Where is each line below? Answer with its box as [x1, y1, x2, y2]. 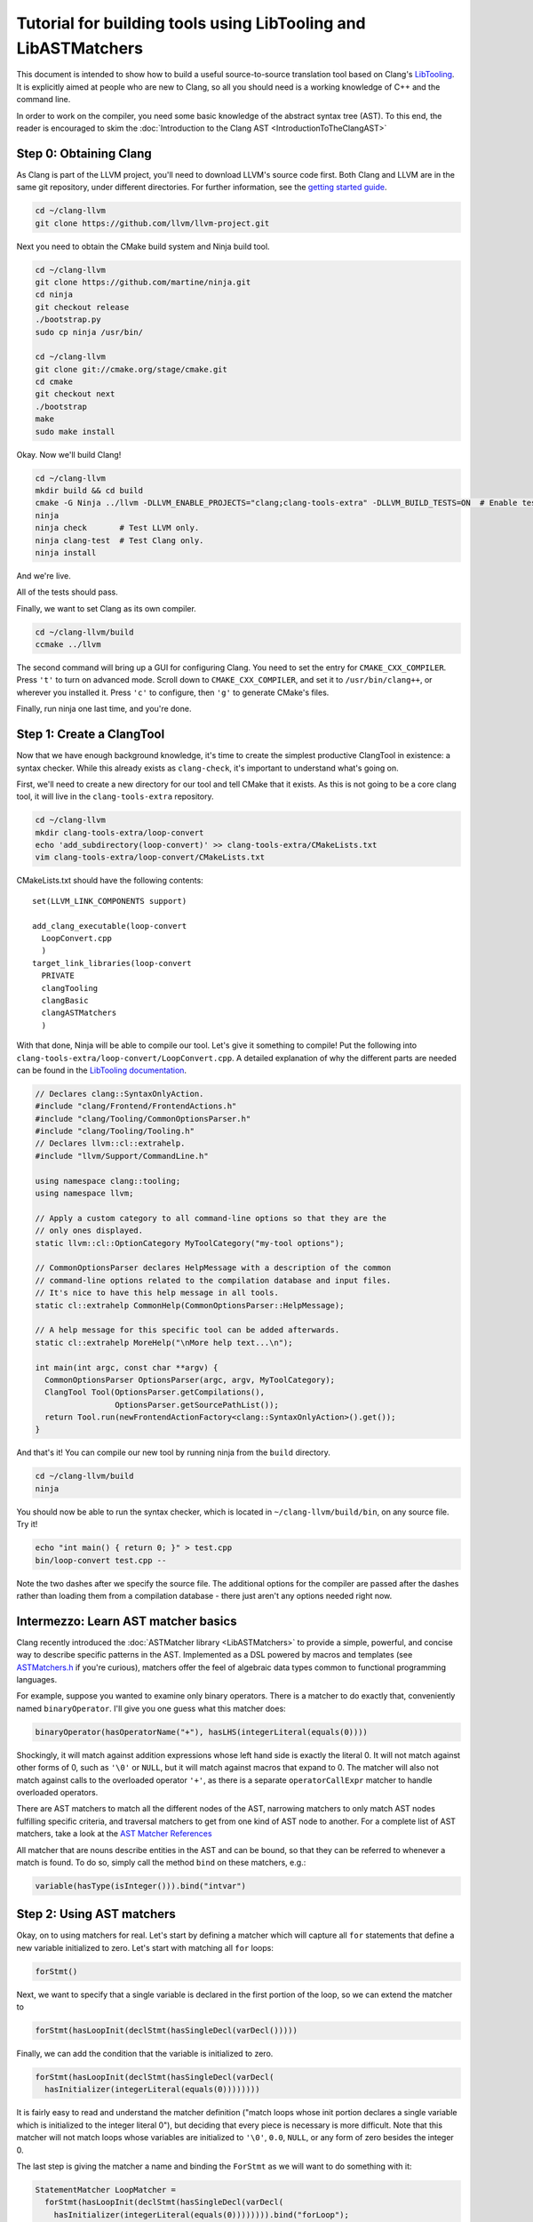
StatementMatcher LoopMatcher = [35, 2185, 177, 2194]
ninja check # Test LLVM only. [35, 523, 200, 533]
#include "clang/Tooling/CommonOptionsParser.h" [35, 1114, 251, 1123]
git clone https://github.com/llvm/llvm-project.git [35, 218, 270, 228]
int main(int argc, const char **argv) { [35, 1363, 219, 1372]
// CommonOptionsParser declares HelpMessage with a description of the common [35, 1263, 392, 1273]
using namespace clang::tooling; [35, 1176, 181, 1186]
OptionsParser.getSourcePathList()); [114, 1400, 279, 1410]
